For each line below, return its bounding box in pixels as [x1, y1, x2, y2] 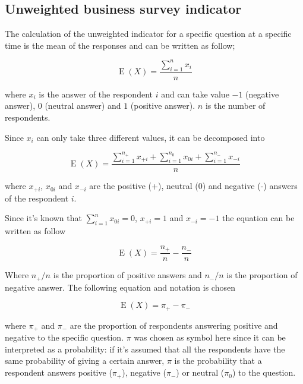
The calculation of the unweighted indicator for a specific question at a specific [5, 27, 292, 40]
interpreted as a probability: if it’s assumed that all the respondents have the [5, 342, 285, 355]
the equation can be [222, 212, 295, 224]
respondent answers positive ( [5, 366, 112, 379]
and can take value [161, 87, 229, 100]
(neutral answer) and [45, 99, 121, 112]
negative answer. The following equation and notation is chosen [5, 281, 235, 293]
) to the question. [232, 366, 296, 379]
